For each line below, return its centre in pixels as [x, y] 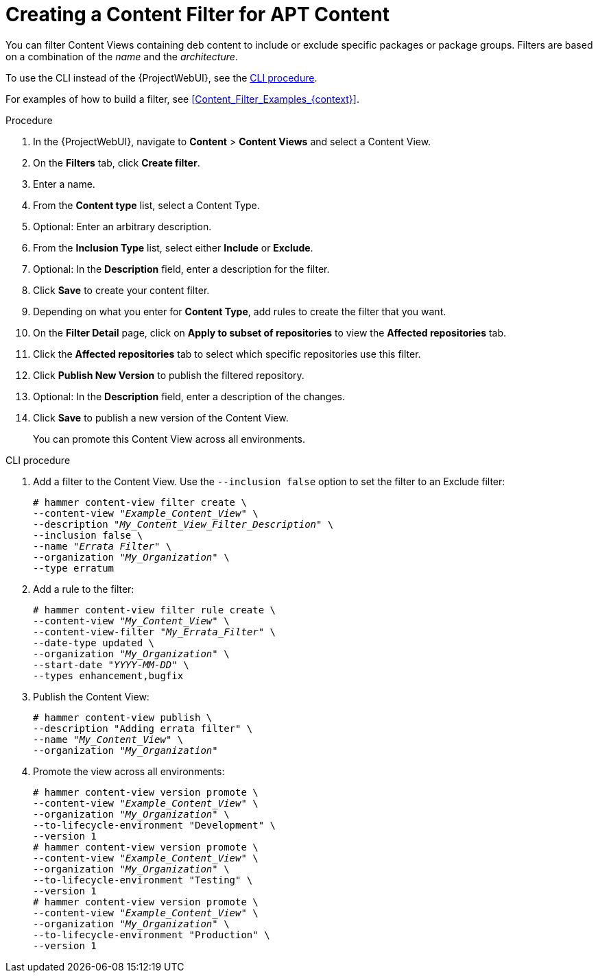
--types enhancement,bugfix [108, 675]
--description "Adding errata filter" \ [143, 728]
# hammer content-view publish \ [123, 717]
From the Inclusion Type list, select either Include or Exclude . [173, 247]
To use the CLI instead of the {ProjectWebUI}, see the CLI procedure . [162, 77]
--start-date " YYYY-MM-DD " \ [111, 664]
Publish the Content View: [91, 696]
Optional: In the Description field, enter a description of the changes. [189, 396]
